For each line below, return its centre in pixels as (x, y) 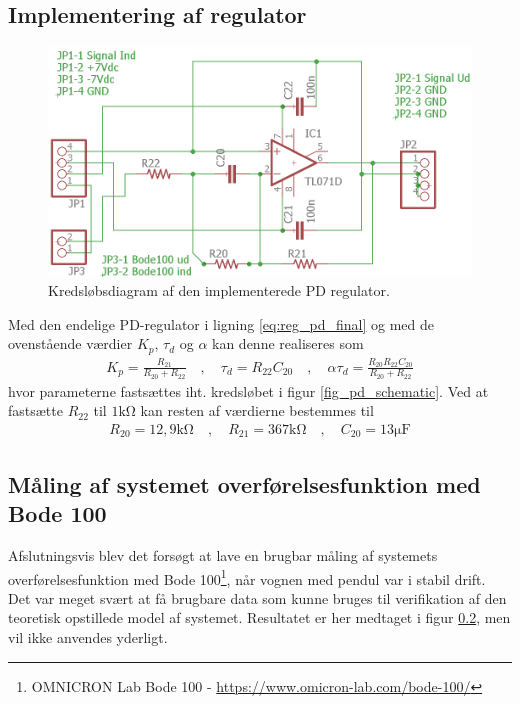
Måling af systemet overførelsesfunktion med (244, 483)
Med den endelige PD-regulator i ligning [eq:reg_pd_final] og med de (221, 323)
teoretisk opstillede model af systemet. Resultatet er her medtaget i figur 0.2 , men (259, 617)
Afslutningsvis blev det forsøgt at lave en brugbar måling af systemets (223, 555)
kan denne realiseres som (288, 343)
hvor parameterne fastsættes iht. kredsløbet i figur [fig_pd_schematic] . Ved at (248, 390)
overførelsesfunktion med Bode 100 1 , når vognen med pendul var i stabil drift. (247, 577)
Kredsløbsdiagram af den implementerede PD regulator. (219, 290)
